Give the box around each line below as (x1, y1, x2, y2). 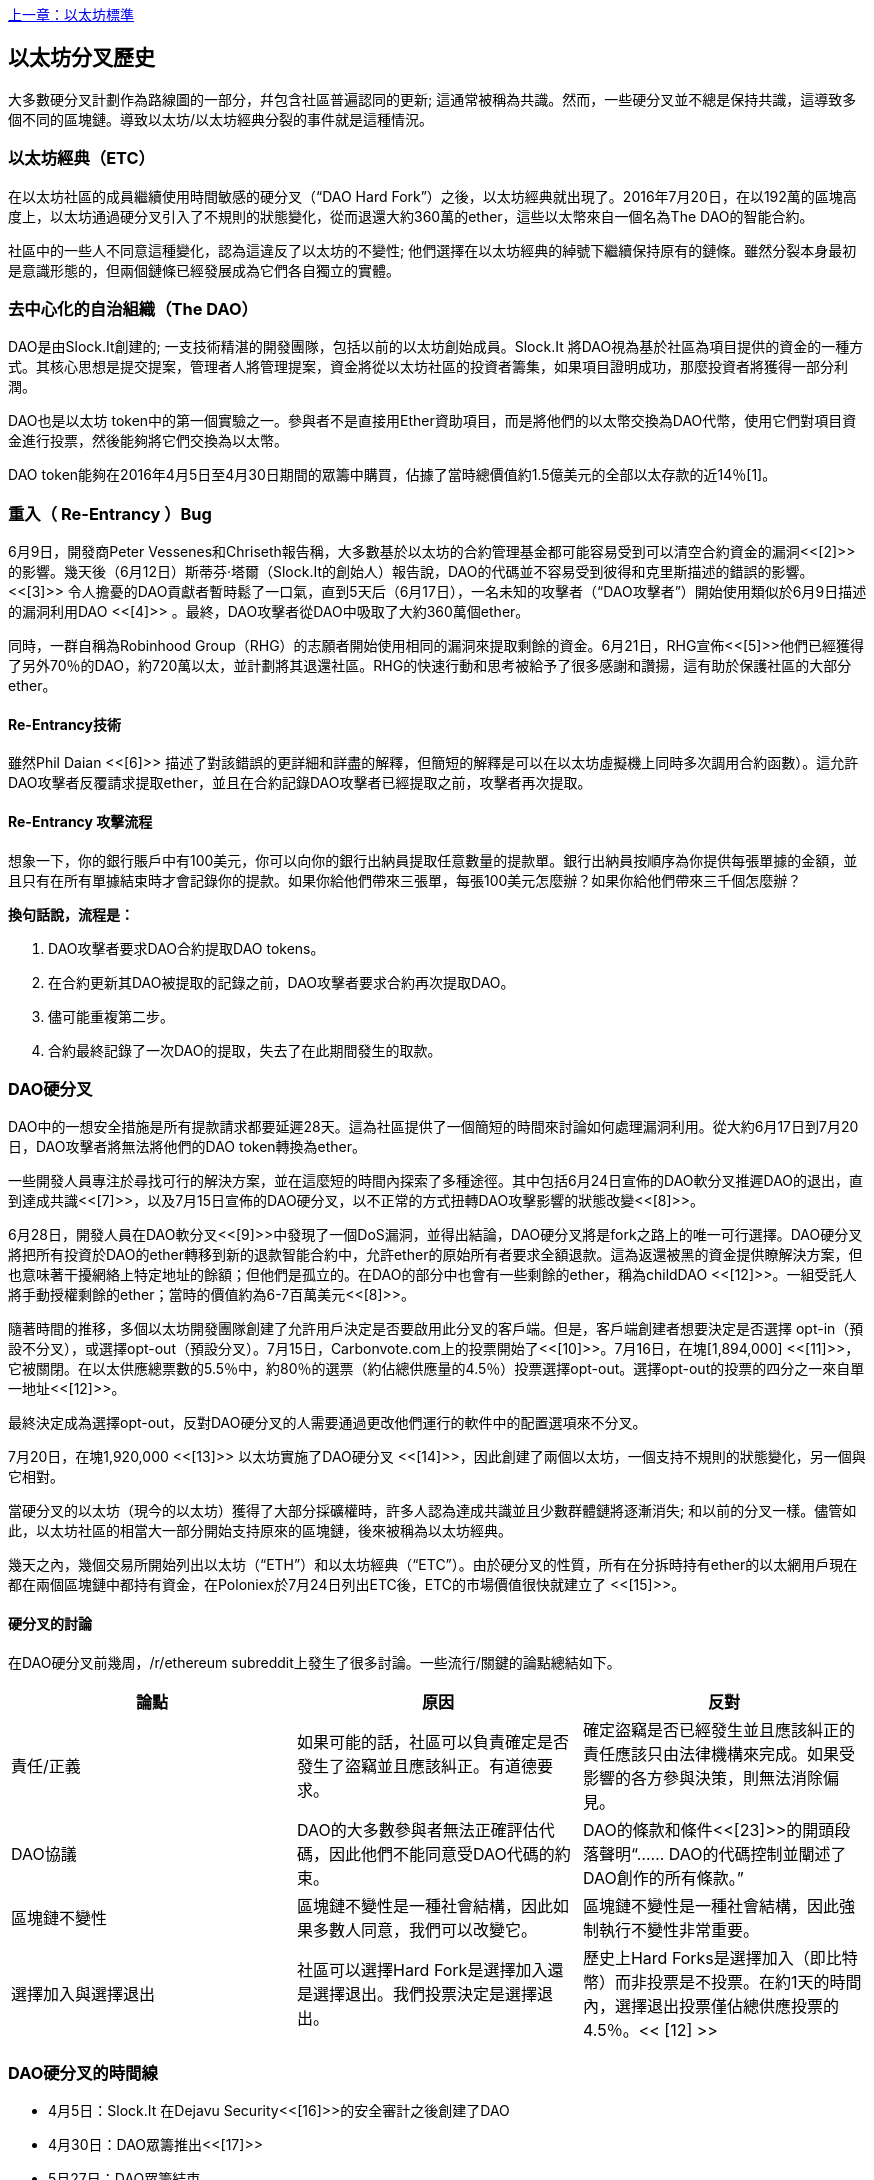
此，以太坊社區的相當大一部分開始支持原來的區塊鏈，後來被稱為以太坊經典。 (8, 1522, 512, 1540)
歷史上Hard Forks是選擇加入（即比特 (582, 1947, 858, 1968)
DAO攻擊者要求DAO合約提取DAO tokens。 (48, 939, 325, 957)
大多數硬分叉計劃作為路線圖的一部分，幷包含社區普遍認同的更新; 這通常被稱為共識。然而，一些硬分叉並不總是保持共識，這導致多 (8, 90, 857, 108)
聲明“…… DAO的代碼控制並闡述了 (598, 1843, 847, 1864)
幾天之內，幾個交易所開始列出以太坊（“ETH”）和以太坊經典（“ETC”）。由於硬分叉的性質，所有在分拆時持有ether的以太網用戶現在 (8, 1556, 858, 1574)
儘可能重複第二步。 (48, 1007, 174, 1025)
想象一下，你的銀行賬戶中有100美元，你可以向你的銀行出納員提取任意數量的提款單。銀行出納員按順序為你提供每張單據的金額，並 (8, 851, 858, 869)
